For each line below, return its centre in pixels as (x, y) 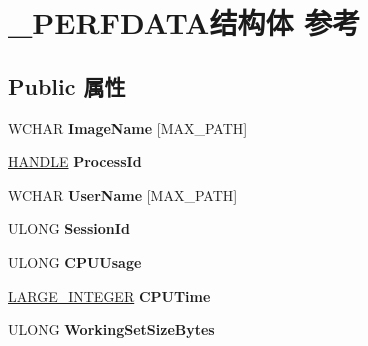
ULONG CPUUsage (75, 261)
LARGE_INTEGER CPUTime (109, 295)
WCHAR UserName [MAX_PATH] (123, 194)
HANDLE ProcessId (75, 161)
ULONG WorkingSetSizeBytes (111, 329)
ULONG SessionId (69, 228)
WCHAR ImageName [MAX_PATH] (128, 127)
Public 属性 (67, 85)
